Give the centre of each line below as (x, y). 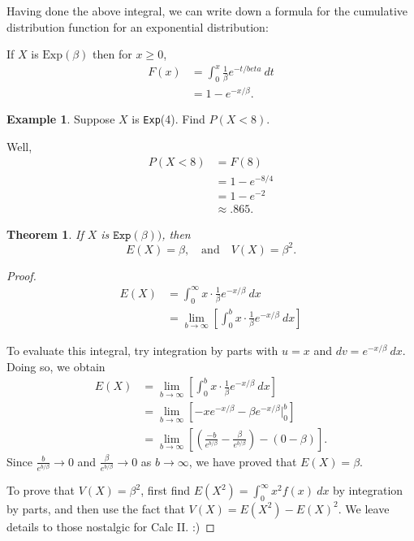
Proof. (22, 275)
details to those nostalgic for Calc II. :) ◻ (111, 526)
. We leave (364, 508)
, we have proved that (243, 461)
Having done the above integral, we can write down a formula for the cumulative (207, 11)
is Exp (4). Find (168, 119)
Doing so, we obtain (56, 366)
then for (112, 54)
